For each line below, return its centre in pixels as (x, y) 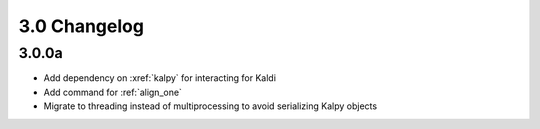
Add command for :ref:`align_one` (112, 92)
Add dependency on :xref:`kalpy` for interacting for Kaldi (160, 78)
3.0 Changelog (81, 26)
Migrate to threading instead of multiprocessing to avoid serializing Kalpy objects (210, 106)
